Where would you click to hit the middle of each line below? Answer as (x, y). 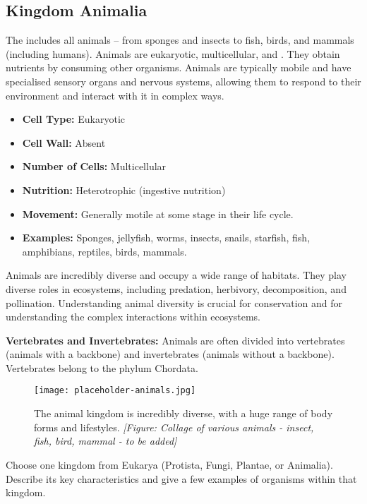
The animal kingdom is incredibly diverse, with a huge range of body (183, 413)
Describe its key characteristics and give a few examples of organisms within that (181, 478)
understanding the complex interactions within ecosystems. (133, 317)
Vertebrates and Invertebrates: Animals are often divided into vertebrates (175, 340)
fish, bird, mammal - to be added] (106, 441)
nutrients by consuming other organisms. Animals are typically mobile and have (179, 67)
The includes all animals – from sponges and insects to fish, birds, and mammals (180, 40)
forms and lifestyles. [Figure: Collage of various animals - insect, (174, 427)
